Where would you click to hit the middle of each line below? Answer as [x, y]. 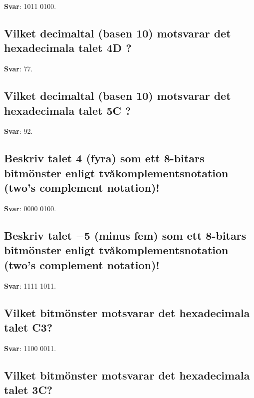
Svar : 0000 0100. [30, 208]
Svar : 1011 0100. [30, 6]
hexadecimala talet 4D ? [68, 48]
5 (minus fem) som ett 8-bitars [165, 235]
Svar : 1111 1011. [30, 285]
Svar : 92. [18, 131]
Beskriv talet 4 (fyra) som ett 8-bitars [104, 158]
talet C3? [28, 327]
